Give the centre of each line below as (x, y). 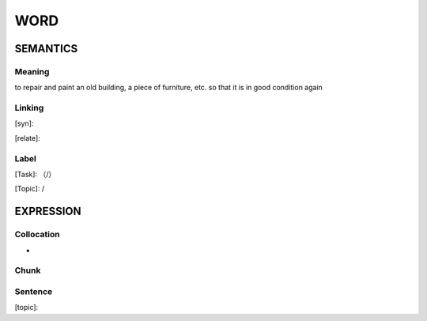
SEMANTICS (46, 49)
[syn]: (24, 123)
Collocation (37, 235)
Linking (29, 108)
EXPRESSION (48, 211)
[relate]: (28, 138)
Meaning (32, 71)
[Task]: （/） (35, 174)
